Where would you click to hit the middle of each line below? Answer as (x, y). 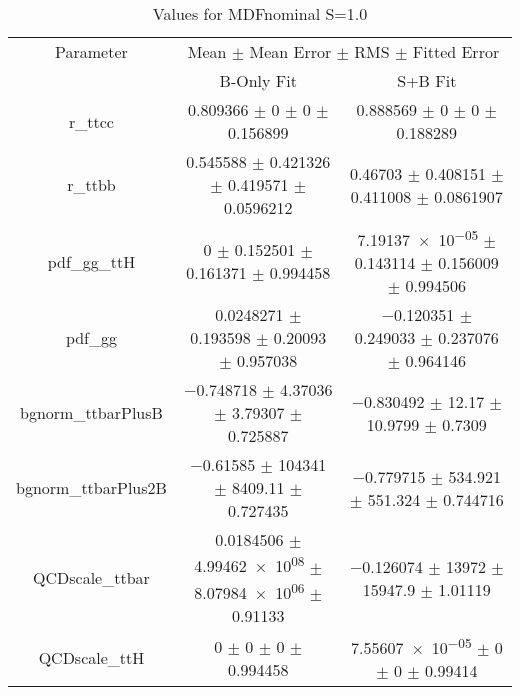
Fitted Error (456, 51)
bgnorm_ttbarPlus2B (91, 488)
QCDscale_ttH (91, 658)
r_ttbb (91, 184)
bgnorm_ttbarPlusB (91, 413)
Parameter (91, 51)
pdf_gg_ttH (91, 261)
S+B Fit (427, 80)
